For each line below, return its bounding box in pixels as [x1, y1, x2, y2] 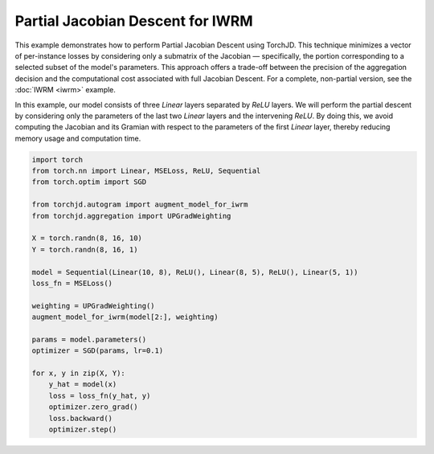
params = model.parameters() [31, 334, 147, 344]
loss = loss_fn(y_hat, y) [48, 391, 151, 400]
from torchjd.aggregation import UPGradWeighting [31, 211, 231, 220]
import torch [31, 155, 84, 164]
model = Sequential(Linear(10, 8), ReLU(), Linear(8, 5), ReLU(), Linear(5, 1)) [31, 268, 358, 276]
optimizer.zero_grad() [48, 403, 138, 411]
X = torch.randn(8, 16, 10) [31, 234, 142, 243]
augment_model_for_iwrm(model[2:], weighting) [31, 313, 219, 321]
